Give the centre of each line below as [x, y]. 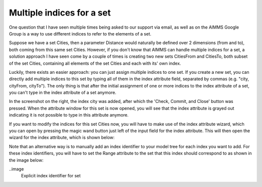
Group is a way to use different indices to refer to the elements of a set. [80, 34]
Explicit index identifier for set [51, 176]
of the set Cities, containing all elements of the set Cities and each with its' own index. [95, 63]
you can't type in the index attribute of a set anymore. [63, 93]
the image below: [26, 160]
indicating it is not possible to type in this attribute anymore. [69, 115]
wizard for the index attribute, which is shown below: [62, 137]
